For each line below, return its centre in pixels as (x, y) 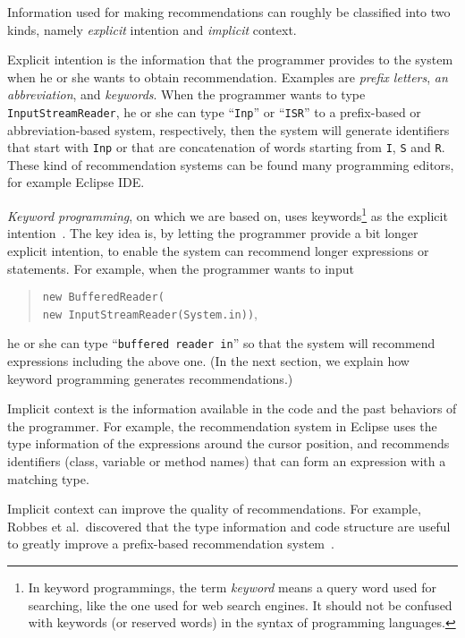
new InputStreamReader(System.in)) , (150, 313)
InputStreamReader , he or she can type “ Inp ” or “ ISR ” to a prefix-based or (214, 111)
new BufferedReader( (103, 298)
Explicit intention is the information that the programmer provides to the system (230, 60)
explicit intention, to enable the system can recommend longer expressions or (218, 250)
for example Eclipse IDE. (76, 182)
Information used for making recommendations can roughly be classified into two (229, 12)
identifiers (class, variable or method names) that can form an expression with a (227, 461)
